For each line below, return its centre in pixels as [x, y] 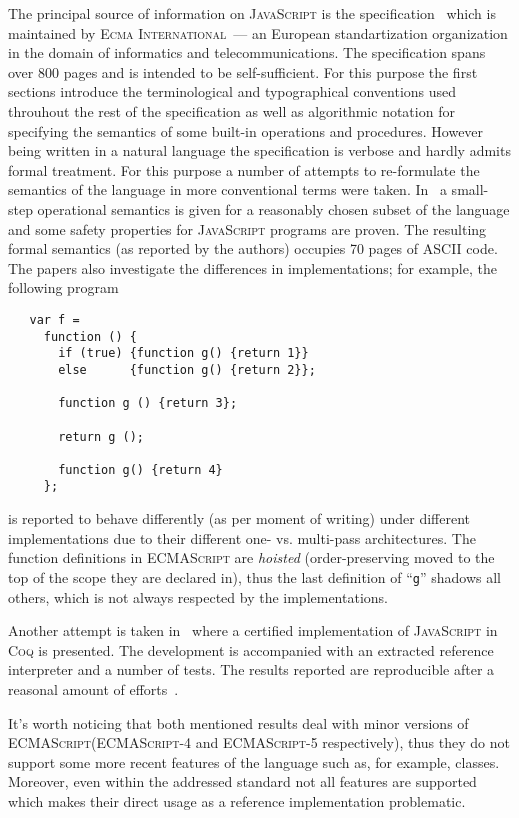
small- [470, 189]
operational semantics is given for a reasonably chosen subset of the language [273, 208]
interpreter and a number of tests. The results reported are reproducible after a [251, 669]
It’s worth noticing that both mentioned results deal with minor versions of [238, 722]
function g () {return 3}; [148, 403]
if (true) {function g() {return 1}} [183, 353]
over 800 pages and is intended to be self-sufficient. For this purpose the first [243, 71]
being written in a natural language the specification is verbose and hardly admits [259, 150]
